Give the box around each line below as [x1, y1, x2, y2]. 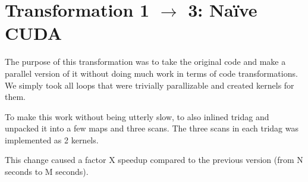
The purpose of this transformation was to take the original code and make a [5, 55, 286, 68]
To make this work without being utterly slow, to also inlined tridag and [5, 110, 269, 123]
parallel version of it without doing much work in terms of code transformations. [5, 67, 298, 79]
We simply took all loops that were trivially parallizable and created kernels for [5, 79, 294, 91]
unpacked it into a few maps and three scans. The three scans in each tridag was [5, 122, 299, 134]
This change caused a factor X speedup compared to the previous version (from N [5, 153, 303, 166]
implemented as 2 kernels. [5, 133, 99, 146]
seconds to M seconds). [5, 165, 89, 178]
